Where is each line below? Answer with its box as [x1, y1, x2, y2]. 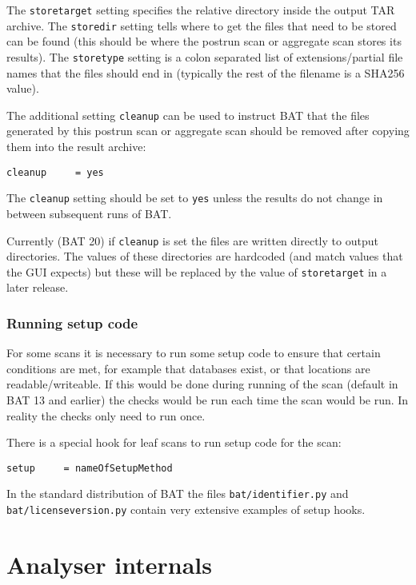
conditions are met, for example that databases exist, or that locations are [6, 360, 370, 376]
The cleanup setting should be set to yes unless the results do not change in [6, 189, 383, 206]
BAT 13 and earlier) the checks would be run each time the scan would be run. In [6, 392, 409, 408]
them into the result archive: [6, 138, 146, 154]
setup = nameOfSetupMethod [6, 462, 173, 474]
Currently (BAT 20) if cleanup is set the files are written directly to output [6, 232, 378, 249]
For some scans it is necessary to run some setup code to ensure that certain [6, 344, 381, 361]
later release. [6, 279, 69, 296]
